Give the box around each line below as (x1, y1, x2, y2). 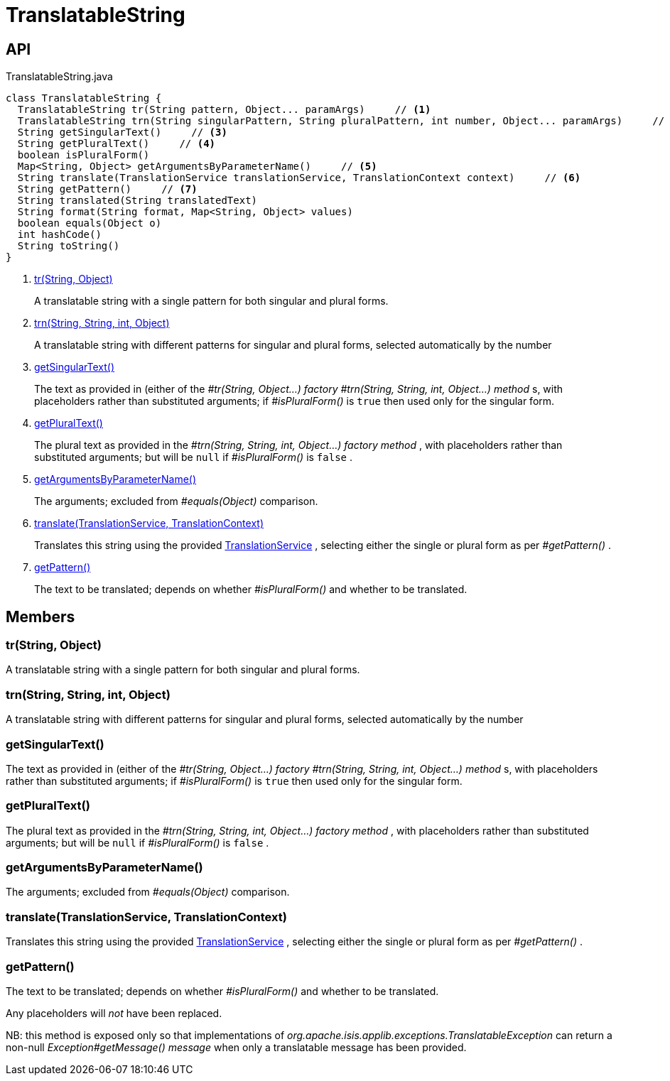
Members (6, 607, 75, 626)
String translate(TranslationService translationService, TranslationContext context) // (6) (17, 172, 581, 184)
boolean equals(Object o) (17, 217, 162, 229)
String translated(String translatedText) (17, 195, 258, 207)
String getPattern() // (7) (17, 183, 198, 195)
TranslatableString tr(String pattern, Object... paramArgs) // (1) (17, 104, 431, 116)
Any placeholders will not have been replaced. (6, 1006, 222, 1019)
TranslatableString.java (6, 70, 113, 83)
